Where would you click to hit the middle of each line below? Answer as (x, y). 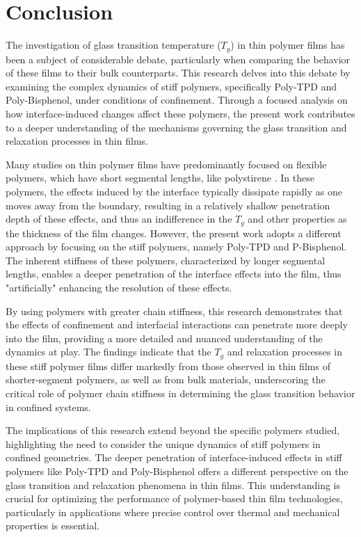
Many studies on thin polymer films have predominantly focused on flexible (166, 164)
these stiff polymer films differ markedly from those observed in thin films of (168, 366)
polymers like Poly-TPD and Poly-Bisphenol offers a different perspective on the (177, 471)
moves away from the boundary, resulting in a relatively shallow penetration (168, 205)
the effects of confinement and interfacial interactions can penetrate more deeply (177, 324)
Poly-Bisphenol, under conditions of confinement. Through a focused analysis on (177, 100)
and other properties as (297, 219)
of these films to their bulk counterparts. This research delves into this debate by (178, 73)
